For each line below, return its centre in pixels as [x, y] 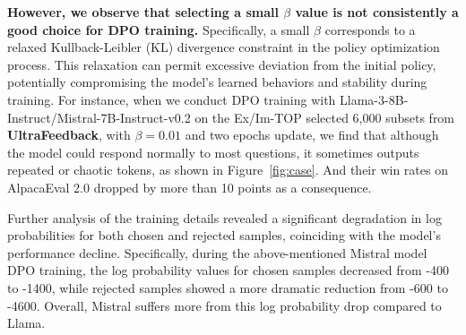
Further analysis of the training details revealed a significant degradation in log [224, 217]
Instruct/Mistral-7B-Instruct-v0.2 [99, 117]
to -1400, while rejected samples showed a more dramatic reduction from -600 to [228, 287]
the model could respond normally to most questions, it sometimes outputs [213, 152]
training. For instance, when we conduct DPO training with [172, 99]
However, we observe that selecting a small [143, 12]
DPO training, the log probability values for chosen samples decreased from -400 [228, 270]
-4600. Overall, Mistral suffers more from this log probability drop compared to [224, 305]
